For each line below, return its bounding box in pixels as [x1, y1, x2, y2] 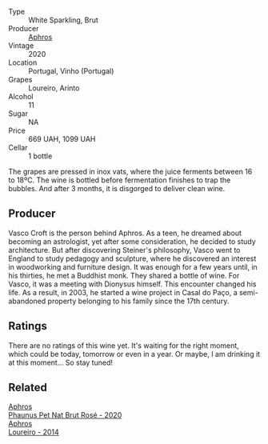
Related [8, 381, 48, 394]
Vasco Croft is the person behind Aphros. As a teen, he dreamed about [8, 228, 242, 238]
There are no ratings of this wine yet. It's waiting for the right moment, [8, 340, 240, 350]
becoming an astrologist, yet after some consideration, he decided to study [8, 236, 256, 246]
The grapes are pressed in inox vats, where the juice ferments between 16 [8, 167, 253, 176]
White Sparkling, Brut [28, 15, 98, 25]
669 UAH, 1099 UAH [28, 134, 96, 143]
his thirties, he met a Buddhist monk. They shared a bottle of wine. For [8, 270, 240, 280]
